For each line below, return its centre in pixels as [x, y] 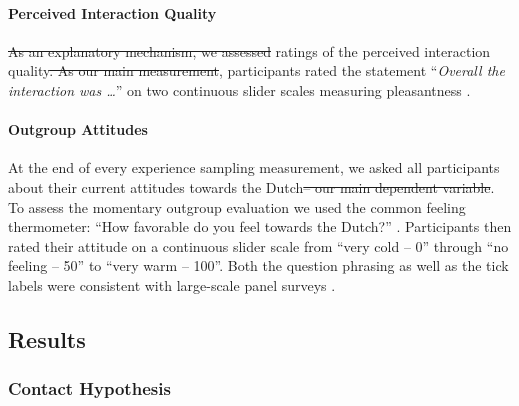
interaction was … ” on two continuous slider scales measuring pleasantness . [239, 89]
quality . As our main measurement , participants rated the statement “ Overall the [256, 70]
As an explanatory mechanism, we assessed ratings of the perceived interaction [249, 50]
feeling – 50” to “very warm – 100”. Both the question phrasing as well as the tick [258, 265]
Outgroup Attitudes [78, 129]
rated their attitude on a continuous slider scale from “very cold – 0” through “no [258, 245]
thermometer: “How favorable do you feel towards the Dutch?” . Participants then [260, 226]
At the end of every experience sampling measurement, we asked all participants [254, 167]
